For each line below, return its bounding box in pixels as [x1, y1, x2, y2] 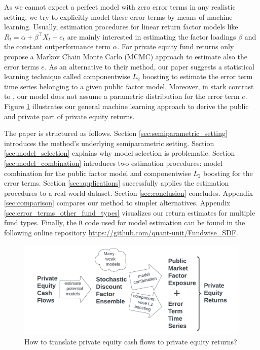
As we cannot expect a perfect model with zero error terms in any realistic [4, 2, 236, 12]
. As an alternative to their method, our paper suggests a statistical [44, 61, 254, 72]
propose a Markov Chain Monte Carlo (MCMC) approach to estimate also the [4, 51, 247, 61]
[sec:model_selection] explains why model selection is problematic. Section [4, 148, 235, 158]
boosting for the [203, 167, 253, 178]
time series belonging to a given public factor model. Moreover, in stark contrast [4, 81, 254, 91]
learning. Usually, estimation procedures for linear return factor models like [4, 21, 238, 32]
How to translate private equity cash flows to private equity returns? [24, 336, 237, 347]
